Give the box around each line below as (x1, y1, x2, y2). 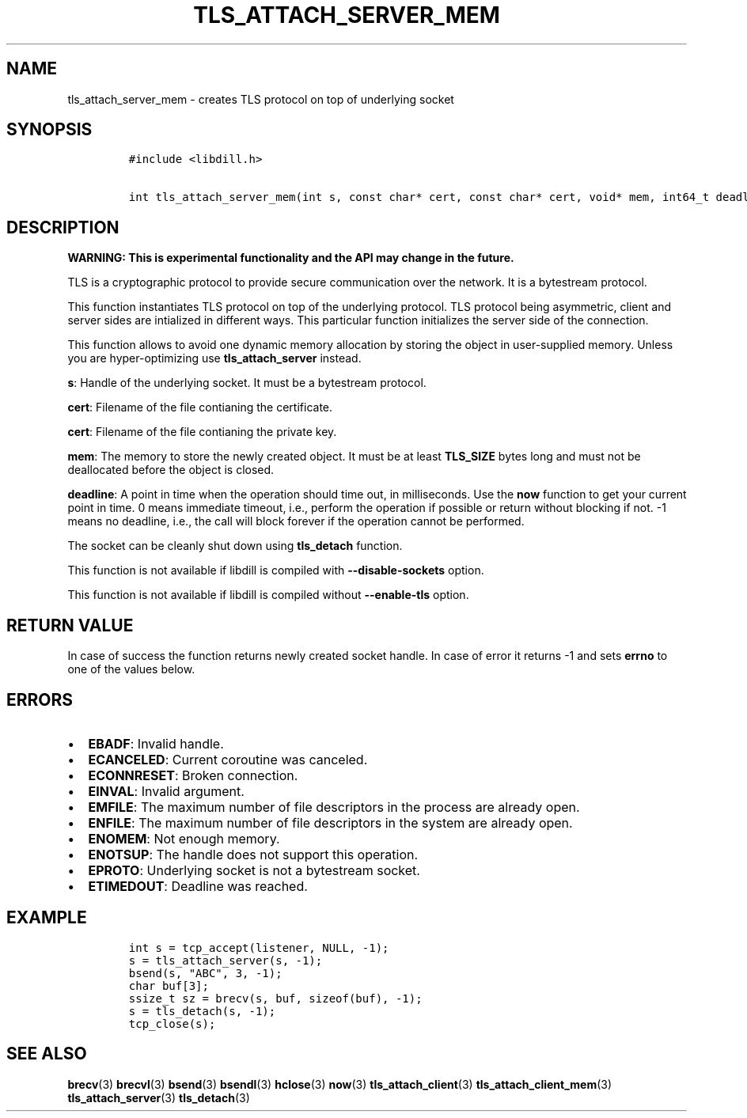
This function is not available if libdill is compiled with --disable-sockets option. (67, 563, 484, 578)
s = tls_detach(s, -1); (128, 1004, 276, 1018)
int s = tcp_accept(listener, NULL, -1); (128, 941, 389, 954)
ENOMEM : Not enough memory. (88, 830, 280, 847)
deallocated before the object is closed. (67, 463, 275, 477)
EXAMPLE (6, 908, 87, 928)
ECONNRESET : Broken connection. (88, 767, 298, 783)
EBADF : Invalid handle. (88, 735, 224, 752)
